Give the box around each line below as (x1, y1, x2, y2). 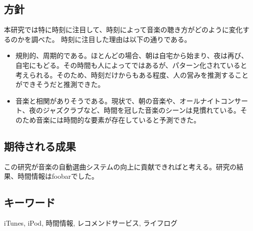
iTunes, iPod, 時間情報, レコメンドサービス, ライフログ (4, 218, 178, 228)
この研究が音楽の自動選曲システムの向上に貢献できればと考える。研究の (4, 161, 237, 171)
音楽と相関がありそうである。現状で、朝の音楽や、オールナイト (15, 95, 221, 105)
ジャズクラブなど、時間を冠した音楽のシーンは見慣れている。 (43, 105, 240, 115)
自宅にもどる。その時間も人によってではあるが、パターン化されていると (15, 60, 247, 70)
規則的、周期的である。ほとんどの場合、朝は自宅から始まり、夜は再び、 (15, 50, 248, 61)
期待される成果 (4, 138, 76, 153)
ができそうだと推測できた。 (15, 79, 105, 89)
